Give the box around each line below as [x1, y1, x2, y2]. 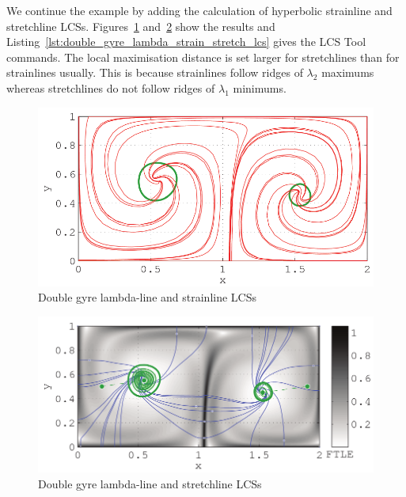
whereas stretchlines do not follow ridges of [6, 79, 215, 96]
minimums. [233, 79, 286, 96]
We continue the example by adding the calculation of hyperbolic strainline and [6, 2, 393, 18]
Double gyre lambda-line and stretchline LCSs [38, 475, 262, 491]
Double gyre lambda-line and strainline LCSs [38, 289, 256, 305]
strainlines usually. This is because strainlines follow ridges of [6, 64, 303, 81]
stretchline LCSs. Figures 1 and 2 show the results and [6, 17, 275, 34]
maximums [321, 64, 374, 81]
